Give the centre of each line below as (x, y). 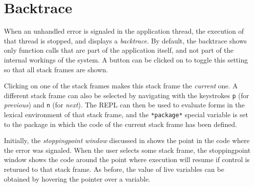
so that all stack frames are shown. (56, 69)
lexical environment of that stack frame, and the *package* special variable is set (126, 114)
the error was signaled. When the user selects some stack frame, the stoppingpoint (127, 150)
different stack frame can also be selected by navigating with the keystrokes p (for (127, 95)
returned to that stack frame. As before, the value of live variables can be (114, 169)
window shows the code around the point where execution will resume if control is (127, 159)
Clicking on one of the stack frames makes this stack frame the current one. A (121, 86)
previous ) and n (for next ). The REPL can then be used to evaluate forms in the (124, 105)
